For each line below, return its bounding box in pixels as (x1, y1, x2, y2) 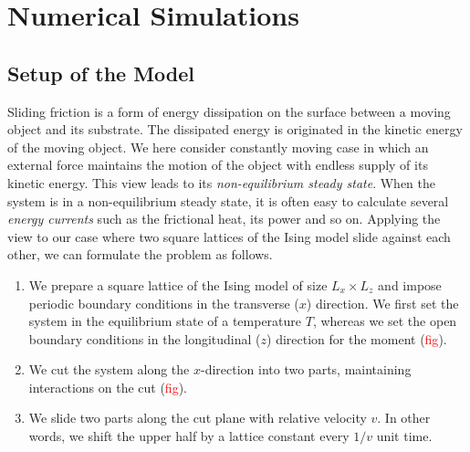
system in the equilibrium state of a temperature (28, 311, 302, 331)
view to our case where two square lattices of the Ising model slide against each (7, 226, 451, 246)
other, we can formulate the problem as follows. (7, 245, 273, 264)
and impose (378, 275, 442, 294)
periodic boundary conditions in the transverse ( (28, 293, 299, 312)
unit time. (376, 426, 433, 446)
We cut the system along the (28, 360, 190, 379)
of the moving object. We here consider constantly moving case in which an (7, 137, 429, 156)
